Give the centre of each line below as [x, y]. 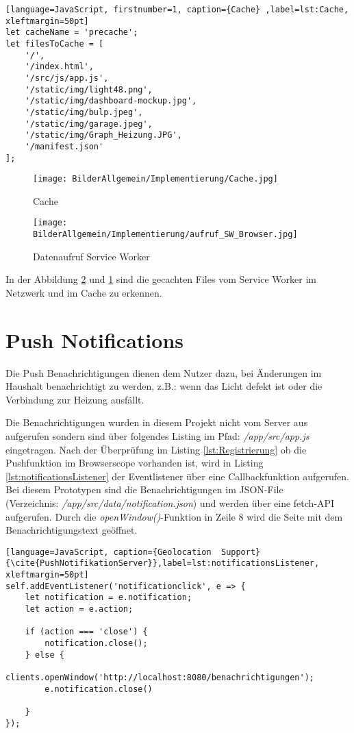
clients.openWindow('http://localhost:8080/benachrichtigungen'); [160, 678]
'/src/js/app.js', [67, 78]
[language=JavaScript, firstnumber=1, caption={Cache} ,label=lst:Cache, [177, 10]
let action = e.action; [79, 609]
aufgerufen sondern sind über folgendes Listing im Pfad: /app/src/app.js [157, 436]
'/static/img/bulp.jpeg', [84, 112]
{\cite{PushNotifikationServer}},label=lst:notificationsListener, [163, 563]
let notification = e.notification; [109, 598]
